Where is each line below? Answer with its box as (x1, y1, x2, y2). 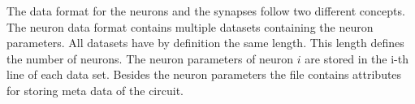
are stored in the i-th (305, 50, 409, 67)
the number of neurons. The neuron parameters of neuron (6, 50, 294, 67)
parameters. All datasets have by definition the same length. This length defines (6, 34, 404, 51)
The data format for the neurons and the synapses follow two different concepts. (6, 2, 405, 19)
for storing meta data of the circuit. (6, 81, 184, 98)
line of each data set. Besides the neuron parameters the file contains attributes (6, 66, 402, 83)
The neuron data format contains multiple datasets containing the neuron (6, 18, 374, 35)
